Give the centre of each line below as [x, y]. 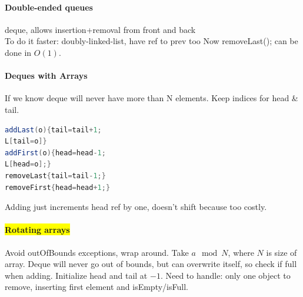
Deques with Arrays [46, 76]
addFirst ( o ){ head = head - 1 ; [55, 153]
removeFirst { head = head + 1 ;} [58, 187]
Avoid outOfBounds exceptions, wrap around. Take [97, 252]
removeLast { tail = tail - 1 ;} [55, 176]
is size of [282, 252]
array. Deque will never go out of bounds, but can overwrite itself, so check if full [151, 264]
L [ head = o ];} [28, 164]
